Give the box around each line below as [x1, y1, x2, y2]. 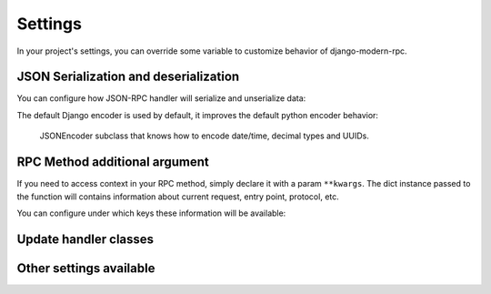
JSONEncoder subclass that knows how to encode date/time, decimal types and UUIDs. [39, 130, 370, 141]
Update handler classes [16, 231, 155, 247]
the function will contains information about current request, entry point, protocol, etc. [16, 191, 340, 202]
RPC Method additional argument [16, 155, 209, 170]
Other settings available [16, 260, 155, 276]
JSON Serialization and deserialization [16, 69, 240, 85]
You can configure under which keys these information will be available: [16, 208, 286, 218]
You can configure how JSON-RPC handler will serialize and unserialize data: [16, 93, 306, 104]
